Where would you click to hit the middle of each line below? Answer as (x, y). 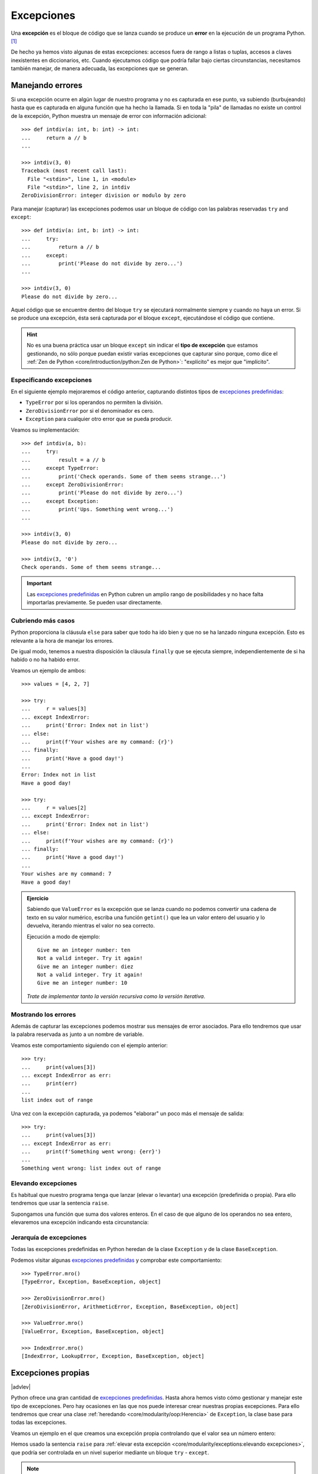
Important (39, 583)
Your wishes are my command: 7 (67, 874)
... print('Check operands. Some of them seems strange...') (124, 476)
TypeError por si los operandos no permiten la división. (94, 402)
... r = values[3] (54, 709)
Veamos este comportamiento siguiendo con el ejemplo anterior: (89, 1045)
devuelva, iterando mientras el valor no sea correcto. (91, 926)
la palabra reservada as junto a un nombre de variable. (77, 1034)
